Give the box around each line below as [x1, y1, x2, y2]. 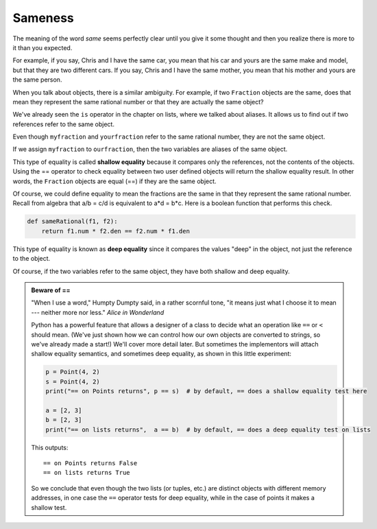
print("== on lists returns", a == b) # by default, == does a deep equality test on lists [45, 425, 372, 434]
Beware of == [31, 285, 71, 294]
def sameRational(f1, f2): [27, 218, 118, 226]
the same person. [12, 75, 62, 84]
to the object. [12, 255, 51, 263]
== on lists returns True [43, 469, 130, 477]
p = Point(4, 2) [45, 368, 101, 376]
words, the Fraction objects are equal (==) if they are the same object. [12, 177, 217, 185]
